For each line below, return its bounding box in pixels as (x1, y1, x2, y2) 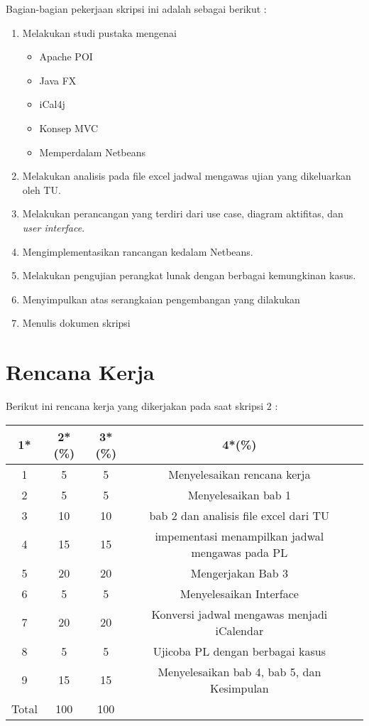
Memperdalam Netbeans (39, 144, 146, 159)
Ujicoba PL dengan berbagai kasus (153, 642, 326, 659)
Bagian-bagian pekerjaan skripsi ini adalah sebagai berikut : (6, 1, 267, 16)
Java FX (39, 72, 77, 87)
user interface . (22, 220, 85, 234)
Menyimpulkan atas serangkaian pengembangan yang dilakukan (22, 291, 300, 306)
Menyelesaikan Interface (180, 585, 299, 602)
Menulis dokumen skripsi (22, 315, 131, 330)
